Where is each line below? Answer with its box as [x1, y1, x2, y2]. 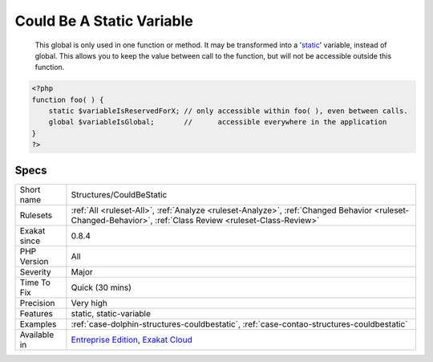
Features [19, 307, 54, 319]
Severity [19, 266, 51, 277]
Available [19, 329, 55, 340]
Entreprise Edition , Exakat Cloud [71, 334, 192, 345]
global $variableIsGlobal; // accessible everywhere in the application [48, 117, 387, 127]
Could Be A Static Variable [14, 12, 194, 30]
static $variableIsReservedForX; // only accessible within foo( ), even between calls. [48, 107, 408, 116]
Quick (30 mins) [71, 282, 132, 293]
